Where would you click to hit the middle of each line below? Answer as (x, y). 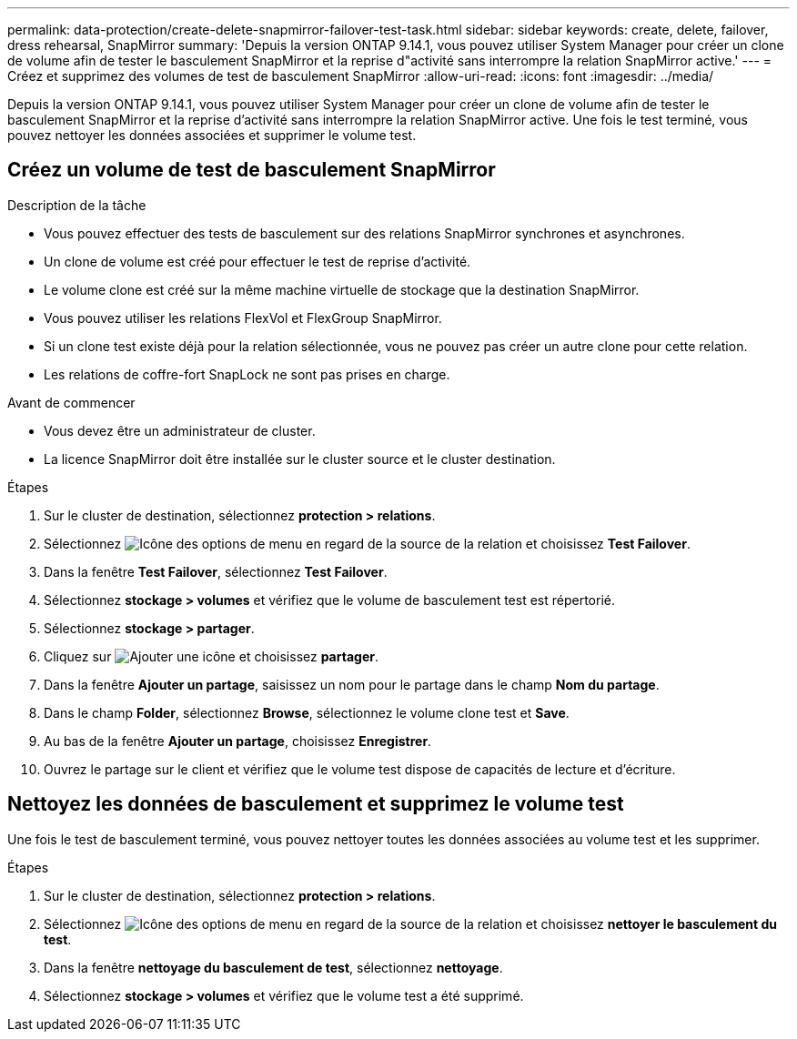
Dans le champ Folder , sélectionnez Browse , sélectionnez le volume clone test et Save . (307, 712)
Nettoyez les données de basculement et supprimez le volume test (316, 804)
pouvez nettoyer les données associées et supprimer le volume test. (212, 135)
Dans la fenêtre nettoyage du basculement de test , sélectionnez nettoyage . (273, 967)
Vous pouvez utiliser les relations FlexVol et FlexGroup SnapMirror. (243, 318)
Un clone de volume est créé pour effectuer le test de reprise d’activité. (257, 261)
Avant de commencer (71, 402)
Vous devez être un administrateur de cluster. (180, 430)
